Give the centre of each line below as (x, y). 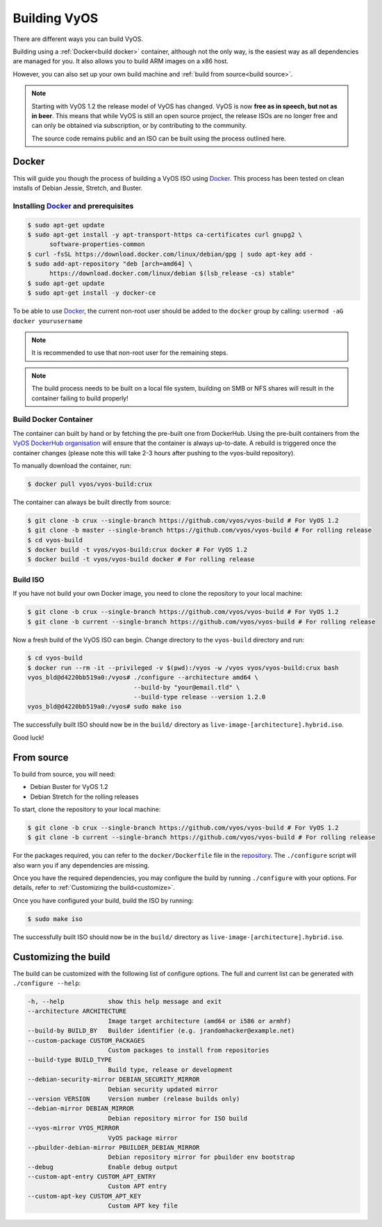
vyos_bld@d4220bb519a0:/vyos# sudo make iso (105, 707)
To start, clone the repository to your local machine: (87, 809)
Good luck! (28, 738)
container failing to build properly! (80, 398)
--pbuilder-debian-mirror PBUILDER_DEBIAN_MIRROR (114, 1147)
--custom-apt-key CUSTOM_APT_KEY (84, 1196)
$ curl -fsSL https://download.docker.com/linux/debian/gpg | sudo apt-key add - (171, 254)
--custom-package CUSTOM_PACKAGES (86, 1040)
